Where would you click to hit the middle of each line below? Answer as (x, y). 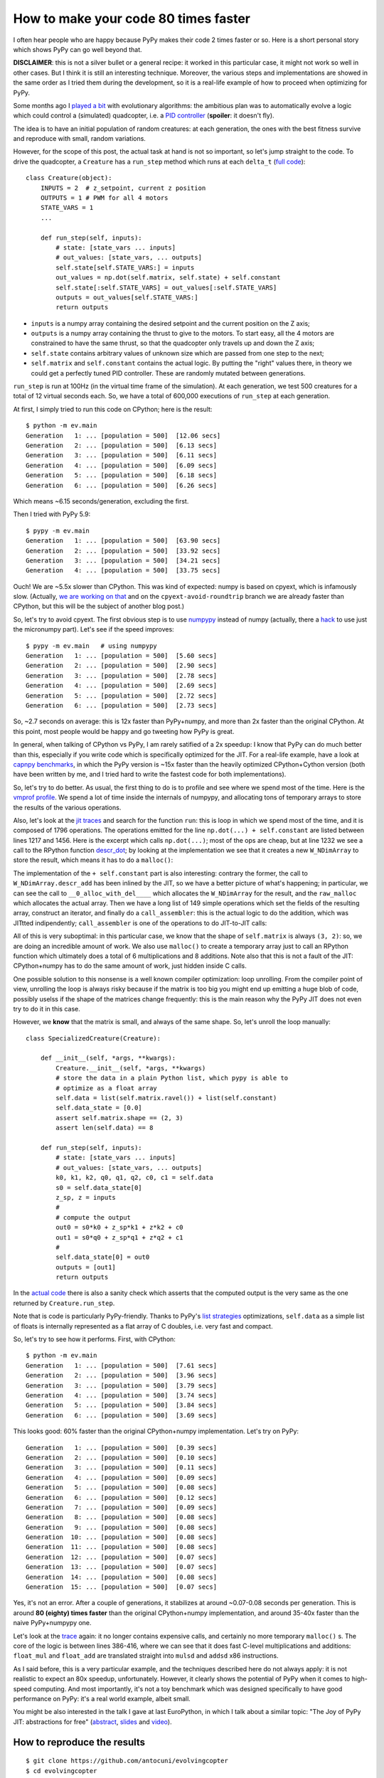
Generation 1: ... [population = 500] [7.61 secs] (121, 1365)
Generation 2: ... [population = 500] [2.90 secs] (121, 666)
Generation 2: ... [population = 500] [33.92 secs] (123, 550)
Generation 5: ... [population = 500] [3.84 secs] (121, 1405)
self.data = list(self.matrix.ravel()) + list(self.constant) (166, 1098)
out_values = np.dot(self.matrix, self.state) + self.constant (168, 278)
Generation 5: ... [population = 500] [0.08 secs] (121, 1487)
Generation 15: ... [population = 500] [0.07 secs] (121, 1587)
